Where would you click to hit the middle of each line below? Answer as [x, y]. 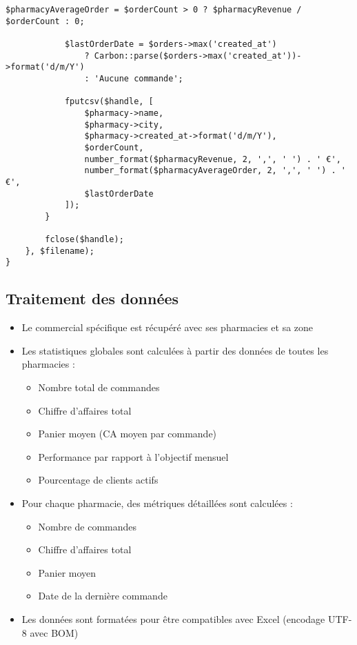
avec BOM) [54, 632]
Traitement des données [92, 298]
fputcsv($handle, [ [109, 102]
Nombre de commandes [88, 526]
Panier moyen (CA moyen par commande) [127, 434]
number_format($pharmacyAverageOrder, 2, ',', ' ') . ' [215, 171]
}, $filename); [60, 251]
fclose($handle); [84, 240]
